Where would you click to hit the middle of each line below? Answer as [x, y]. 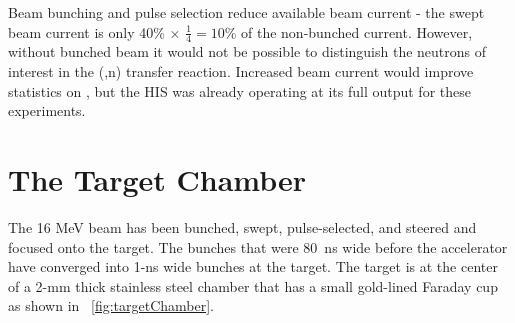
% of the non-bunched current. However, [348, 31]
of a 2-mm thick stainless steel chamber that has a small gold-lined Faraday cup [253, 285]
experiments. [47, 110]
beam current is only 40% [86, 31]
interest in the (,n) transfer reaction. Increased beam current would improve [241, 71]
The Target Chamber [157, 178]
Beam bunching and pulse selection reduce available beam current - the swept [246, 12]
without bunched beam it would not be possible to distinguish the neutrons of [247, 51]
